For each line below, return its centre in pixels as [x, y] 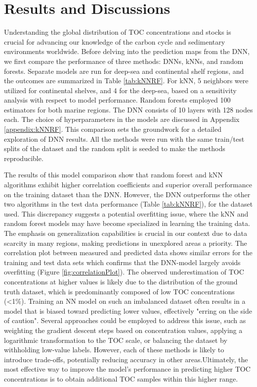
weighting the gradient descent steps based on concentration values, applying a [123, 330]
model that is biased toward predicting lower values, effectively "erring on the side [128, 310]
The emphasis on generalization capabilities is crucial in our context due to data [126, 233]
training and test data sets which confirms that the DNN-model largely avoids [122, 262]
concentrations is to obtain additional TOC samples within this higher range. [121, 378]
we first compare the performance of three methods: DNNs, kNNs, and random [124, 61]
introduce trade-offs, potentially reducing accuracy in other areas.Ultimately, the [126, 359]
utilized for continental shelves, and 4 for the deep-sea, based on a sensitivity [120, 90]
